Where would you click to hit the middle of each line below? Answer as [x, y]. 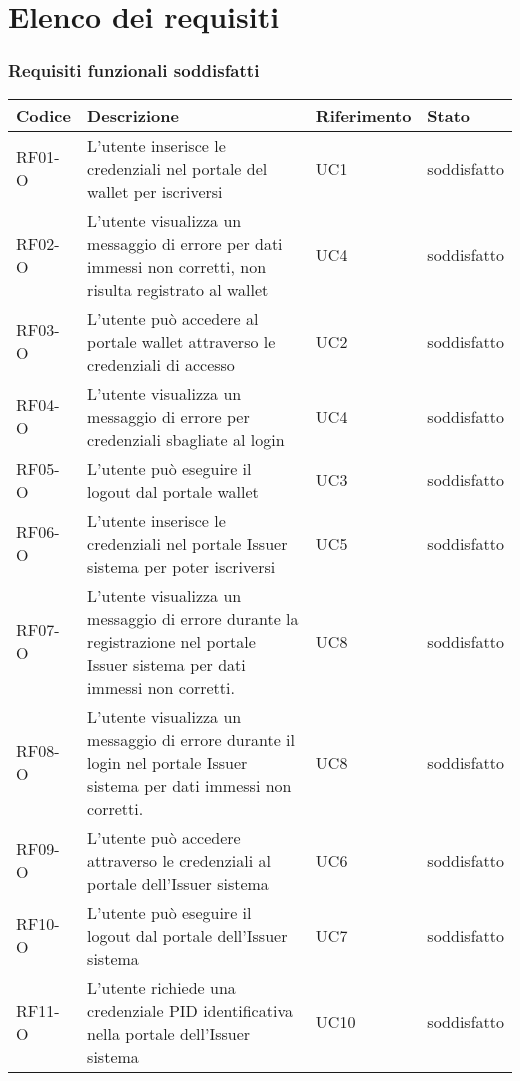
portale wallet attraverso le [181, 341]
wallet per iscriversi [155, 191]
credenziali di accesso [161, 364]
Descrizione [133, 115]
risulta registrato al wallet [178, 289]
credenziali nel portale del [177, 168]
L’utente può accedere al [173, 318]
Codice [43, 115]
